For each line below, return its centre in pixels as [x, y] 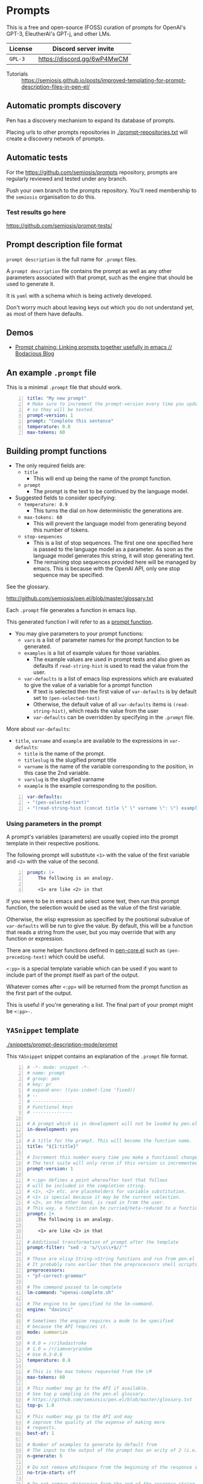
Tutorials [17, 74]
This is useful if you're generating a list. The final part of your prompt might [100, 1004]
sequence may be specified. [68, 575]
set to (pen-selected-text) [67, 698]
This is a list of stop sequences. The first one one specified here [113, 543]
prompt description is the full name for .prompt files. [72, 259]
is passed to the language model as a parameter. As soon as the [113, 549]
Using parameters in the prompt [54, 823]
